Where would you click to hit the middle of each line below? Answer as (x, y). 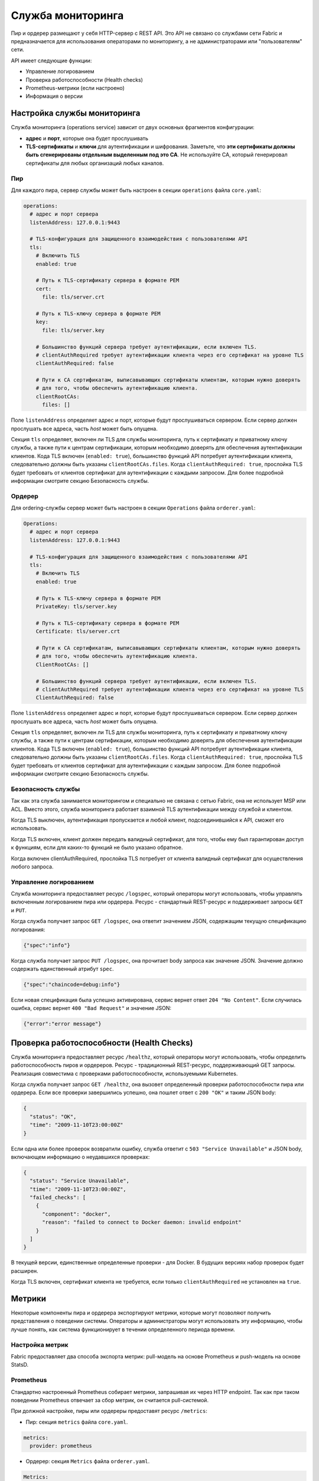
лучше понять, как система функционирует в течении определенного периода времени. (123, 1329)
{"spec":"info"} (47, 945)
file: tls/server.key (73, 330)
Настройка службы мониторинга (76, 113)
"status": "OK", (53, 1116)
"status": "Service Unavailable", (80, 1181)
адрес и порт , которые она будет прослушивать (87, 138)
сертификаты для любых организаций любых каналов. (95, 163)
